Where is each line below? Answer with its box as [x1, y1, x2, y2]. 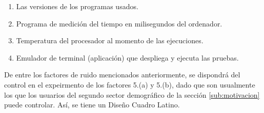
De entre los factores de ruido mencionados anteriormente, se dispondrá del [4, 69, 240, 80]
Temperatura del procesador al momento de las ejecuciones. [16, 35, 204, 46]
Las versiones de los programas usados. [16, 1, 138, 11]
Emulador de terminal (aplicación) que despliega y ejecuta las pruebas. [16, 52, 239, 63]
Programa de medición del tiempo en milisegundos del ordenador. [16, 18, 222, 29]
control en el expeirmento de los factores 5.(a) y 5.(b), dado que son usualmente [4, 79, 255, 90]
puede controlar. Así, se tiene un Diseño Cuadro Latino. [4, 99, 180, 110]
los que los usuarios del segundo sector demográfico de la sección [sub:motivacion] [4, 89, 260, 100]
